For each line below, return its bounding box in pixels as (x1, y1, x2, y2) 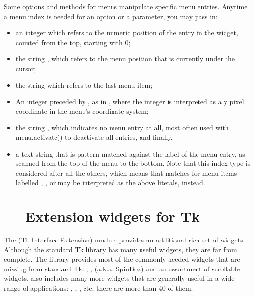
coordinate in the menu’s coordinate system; (15, 106, 149, 116)
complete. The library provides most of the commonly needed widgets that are (4, 254, 240, 264)
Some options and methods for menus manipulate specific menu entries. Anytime (4, 1, 248, 11)
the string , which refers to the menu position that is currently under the (15, 54, 235, 64)
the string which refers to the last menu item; (15, 80, 153, 90)
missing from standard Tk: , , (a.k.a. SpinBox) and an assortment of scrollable (4, 263, 240, 273)
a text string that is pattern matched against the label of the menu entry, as (15, 148, 245, 159)
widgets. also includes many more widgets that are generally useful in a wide (4, 273, 235, 283)
